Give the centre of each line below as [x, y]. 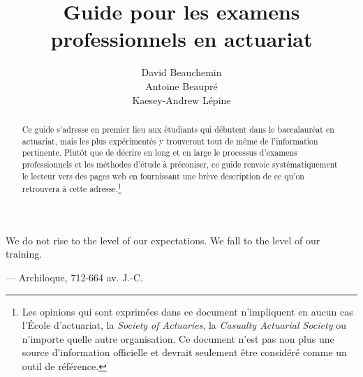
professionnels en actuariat [181, 39]
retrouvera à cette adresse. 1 [72, 188]
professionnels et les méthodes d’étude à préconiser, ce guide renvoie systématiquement [180, 164]
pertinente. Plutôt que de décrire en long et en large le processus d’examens [160, 153]
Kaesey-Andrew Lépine [181, 99]
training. [24, 254]
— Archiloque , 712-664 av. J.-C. [75, 277]
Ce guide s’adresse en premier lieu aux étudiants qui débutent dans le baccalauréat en [178, 129]
